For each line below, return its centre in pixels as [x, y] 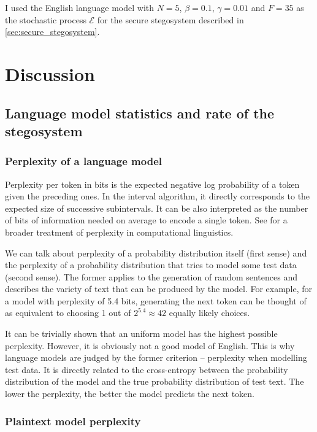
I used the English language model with [80, 7]
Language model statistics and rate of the [140, 113]
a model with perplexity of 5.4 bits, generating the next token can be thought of [156, 300]
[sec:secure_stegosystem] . [52, 32]
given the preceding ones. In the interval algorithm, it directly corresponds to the [158, 196]
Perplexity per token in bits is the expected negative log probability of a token [152, 184]
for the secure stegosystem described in [170, 19]
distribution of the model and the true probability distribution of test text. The [155, 381]
